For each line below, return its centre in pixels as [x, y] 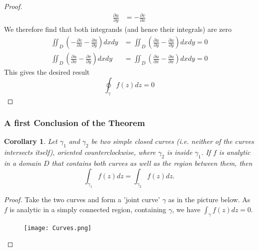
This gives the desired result [47, 72]
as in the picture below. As [209, 199]
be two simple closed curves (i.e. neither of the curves [172, 141]
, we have [186, 209]
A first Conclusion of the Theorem [75, 123]
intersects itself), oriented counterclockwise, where [80, 152]
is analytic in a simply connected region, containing [88, 209]
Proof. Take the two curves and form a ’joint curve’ [82, 199]
